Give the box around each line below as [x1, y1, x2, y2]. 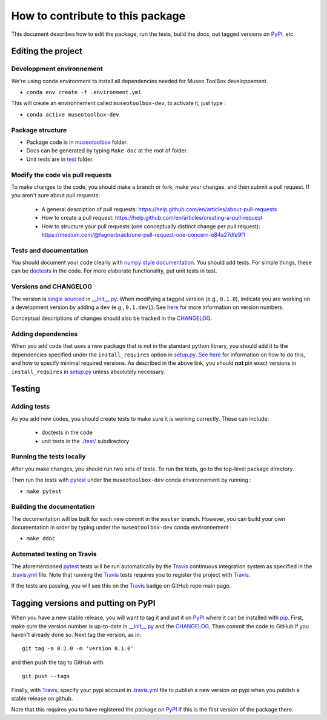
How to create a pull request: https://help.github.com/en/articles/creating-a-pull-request [41, 214, 263, 222]
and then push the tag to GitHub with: [11, 659, 105, 666]
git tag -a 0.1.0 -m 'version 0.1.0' [22, 645, 134, 652]
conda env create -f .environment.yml [26, 89, 142, 96]
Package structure [11, 126, 67, 134]
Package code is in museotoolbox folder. [26, 138, 128, 146]
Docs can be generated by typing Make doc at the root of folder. [26, 147, 188, 154]
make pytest [26, 487, 62, 495]
